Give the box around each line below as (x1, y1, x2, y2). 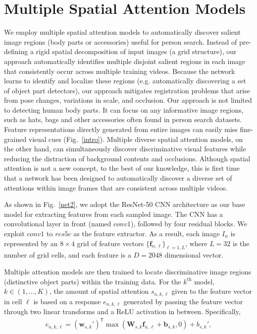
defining (4, 46, 28, 57)
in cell (4, 296, 22, 306)
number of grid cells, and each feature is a (4, 250, 131, 260)
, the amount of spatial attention (49, 286, 149, 296)
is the (233, 238, 250, 248)
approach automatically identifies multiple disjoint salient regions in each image (4, 56, 246, 66)
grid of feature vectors (77, 238, 144, 248)
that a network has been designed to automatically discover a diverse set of (4, 173, 232, 183)
